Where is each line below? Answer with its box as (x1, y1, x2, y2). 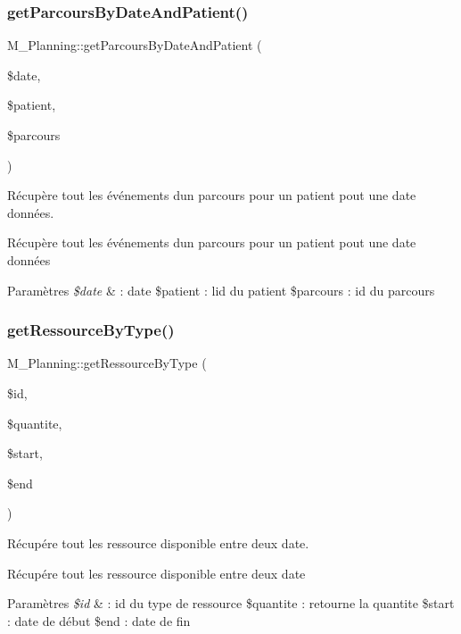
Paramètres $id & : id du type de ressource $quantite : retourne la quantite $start (7, 594, 455, 613)
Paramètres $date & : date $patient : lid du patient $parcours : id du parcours (7, 280, 435, 299)
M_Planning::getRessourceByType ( (7, 354, 207, 372)
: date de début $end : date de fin (7, 611, 191, 630)
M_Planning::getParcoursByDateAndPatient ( (7, 36, 262, 54)
